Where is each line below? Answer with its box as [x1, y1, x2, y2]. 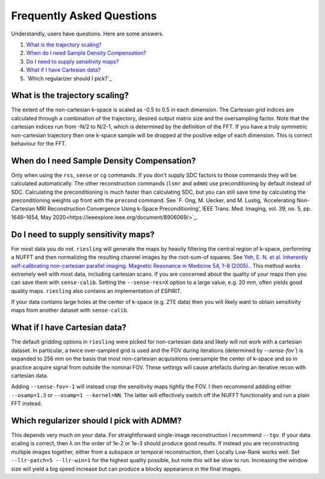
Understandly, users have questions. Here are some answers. [11, 30, 164, 37]
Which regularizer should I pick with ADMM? [11, 415, 182, 425]
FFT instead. [11, 400, 42, 407]
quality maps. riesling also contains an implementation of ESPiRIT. [11, 287, 182, 294]
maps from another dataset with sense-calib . [11, 307, 129, 314]
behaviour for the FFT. [11, 140, 67, 147]
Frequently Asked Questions [11, 9, 157, 22]
